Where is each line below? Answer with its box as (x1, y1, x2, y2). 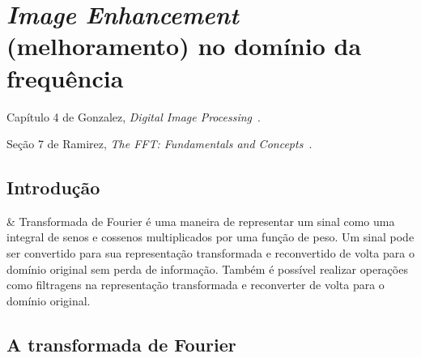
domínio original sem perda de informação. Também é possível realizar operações (6, 260, 408, 277)
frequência (6, 61, 124, 94)
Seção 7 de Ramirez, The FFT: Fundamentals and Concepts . (6, 135, 313, 152)
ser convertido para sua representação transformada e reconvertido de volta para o (6, 245, 415, 262)
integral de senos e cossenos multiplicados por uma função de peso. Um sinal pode (6, 228, 415, 245)
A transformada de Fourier (6, 331, 236, 356)
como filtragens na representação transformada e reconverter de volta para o (6, 276, 385, 293)
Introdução (6, 175, 100, 200)
